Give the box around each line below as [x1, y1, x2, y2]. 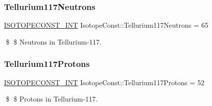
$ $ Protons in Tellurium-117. [5, 94, 98, 104]
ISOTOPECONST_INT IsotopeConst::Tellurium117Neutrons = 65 [4, 20, 209, 30]
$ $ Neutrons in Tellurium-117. [5, 36, 102, 47]
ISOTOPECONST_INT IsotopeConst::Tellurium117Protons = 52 [4, 77, 205, 87]
